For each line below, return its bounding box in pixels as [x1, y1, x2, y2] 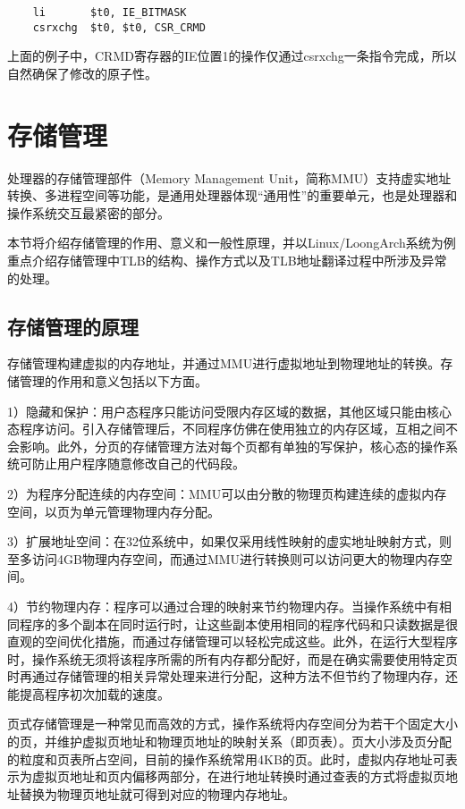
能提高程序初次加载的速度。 [7, 684, 170, 703]
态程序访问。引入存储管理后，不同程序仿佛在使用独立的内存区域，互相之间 [7, 419, 445, 438]
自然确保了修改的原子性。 [7, 63, 157, 82]
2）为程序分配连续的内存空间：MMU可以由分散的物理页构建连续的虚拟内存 [7, 484, 447, 502]
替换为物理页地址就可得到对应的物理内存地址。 [19, 784, 295, 803]
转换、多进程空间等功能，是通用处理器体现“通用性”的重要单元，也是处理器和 [7, 186, 458, 205]
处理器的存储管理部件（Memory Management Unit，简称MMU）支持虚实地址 [7, 168, 452, 187]
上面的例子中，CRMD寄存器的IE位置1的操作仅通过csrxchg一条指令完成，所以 [7, 46, 457, 65]
